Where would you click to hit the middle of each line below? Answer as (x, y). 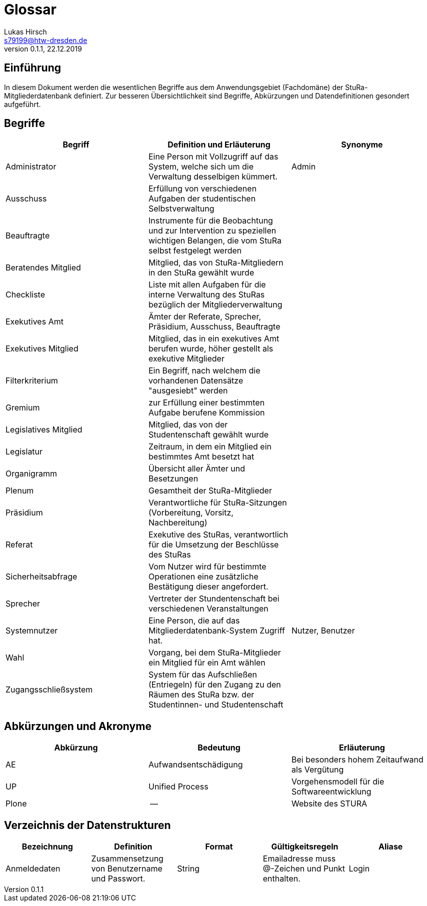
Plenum (20, 491)
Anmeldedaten (33, 869)
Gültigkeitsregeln (305, 847)
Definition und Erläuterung (219, 145)
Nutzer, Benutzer (323, 631)
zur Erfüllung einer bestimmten (206, 403)
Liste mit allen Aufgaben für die (207, 285)
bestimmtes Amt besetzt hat (201, 457)
